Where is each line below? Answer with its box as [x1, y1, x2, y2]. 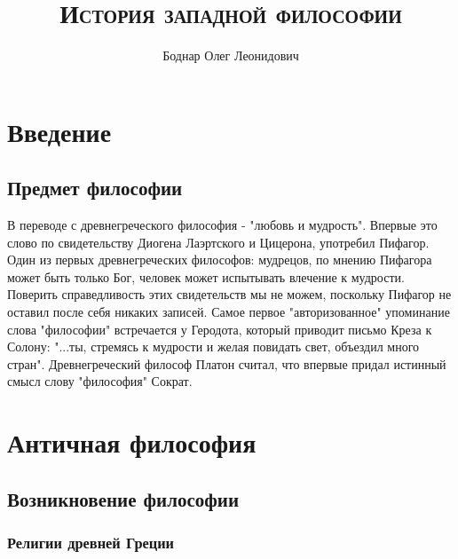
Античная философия [7, 424, 257, 461]
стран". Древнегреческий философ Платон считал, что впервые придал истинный [7, 354, 446, 373]
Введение [7, 113, 112, 149]
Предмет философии [7, 174, 183, 201]
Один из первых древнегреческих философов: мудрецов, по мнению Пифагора [7, 250, 432, 269]
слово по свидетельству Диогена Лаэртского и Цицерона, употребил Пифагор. [7, 232, 430, 251]
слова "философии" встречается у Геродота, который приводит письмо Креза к [7, 319, 432, 338]
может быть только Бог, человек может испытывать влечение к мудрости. [7, 267, 405, 286]
